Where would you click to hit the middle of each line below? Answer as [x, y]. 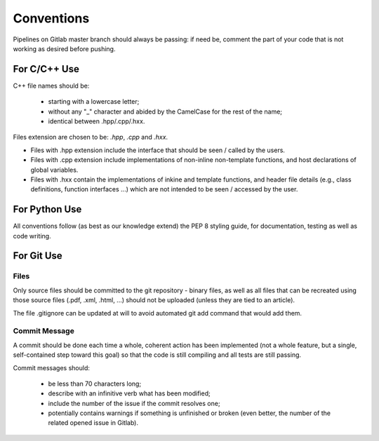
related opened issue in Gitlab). [93, 423]
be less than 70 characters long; [95, 384]
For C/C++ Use [46, 69]
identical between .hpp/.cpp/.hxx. [97, 121]
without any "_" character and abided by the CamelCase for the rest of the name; [165, 111]
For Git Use [38, 256]
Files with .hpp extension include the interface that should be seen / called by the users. [158, 150]
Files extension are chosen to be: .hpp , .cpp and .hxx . [91, 137]
